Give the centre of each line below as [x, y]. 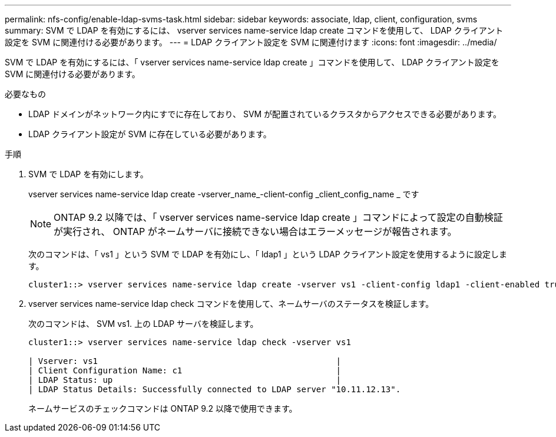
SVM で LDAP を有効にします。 [88, 174]
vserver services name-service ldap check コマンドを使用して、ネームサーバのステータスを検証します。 [231, 304]
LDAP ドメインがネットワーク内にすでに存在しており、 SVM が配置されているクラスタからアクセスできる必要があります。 [265, 114]
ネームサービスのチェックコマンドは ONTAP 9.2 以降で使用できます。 [163, 408]
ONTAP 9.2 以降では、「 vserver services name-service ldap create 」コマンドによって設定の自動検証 [278, 217]
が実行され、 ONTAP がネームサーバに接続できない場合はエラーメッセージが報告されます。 [255, 231]
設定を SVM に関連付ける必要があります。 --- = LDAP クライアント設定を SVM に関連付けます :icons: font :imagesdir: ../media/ [251, 42]
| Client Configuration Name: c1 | [185, 370]
